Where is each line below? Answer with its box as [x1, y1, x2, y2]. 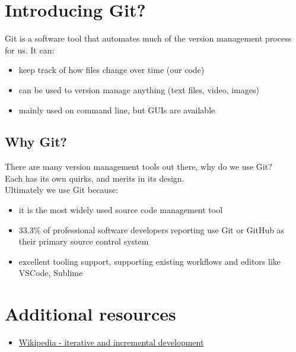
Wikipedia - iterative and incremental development [18, 336, 204, 348]
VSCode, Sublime [18, 267, 83, 279]
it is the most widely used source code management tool [18, 204, 223, 216]
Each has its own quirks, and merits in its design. [5, 172, 184, 184]
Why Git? [5, 132, 67, 151]
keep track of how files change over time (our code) [18, 64, 205, 76]
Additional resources [5, 302, 176, 326]
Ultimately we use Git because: [5, 183, 118, 196]
